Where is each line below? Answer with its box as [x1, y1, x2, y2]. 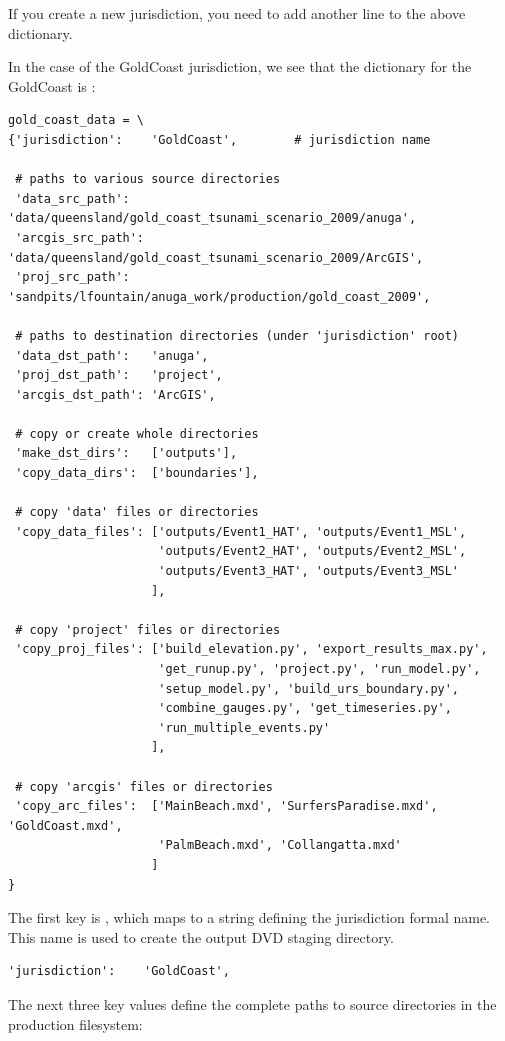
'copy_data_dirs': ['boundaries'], [15, 466, 259, 481]
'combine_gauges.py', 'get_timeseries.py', [158, 701, 452, 716]
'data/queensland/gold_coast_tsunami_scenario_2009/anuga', [8, 211, 417, 226]
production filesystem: [8, 1013, 143, 1034]
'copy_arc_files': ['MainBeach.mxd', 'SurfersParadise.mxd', [15, 799, 438, 814]
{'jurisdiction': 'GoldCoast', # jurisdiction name [8, 132, 431, 147]
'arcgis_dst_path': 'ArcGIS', [15, 387, 216, 402]
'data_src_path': [15, 191, 130, 206]
